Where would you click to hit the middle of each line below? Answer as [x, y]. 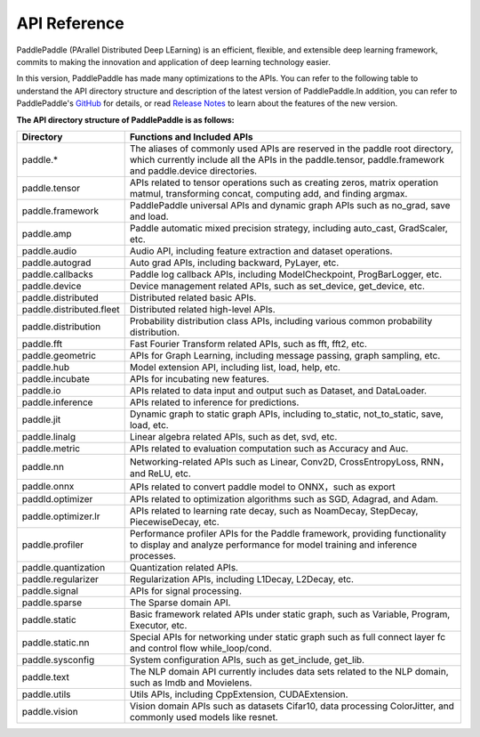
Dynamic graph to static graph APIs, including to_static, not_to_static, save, [286, 414]
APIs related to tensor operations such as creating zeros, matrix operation [284, 182]
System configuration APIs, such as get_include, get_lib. [247, 660]
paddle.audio [49, 251]
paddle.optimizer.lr [61, 516]
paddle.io [41, 390]
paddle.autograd [56, 263]
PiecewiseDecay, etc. [174, 522]
